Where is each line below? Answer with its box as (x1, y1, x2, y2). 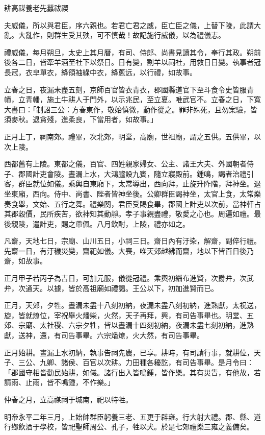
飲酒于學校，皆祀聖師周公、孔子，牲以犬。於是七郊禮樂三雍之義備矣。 (18, 421, 254, 432)
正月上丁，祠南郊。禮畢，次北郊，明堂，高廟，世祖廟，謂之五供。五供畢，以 (4, 131, 261, 141)
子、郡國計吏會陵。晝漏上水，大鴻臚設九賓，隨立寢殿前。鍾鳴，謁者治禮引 (4, 168, 254, 179)
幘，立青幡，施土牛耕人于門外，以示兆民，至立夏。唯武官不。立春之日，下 (4, 94, 254, 105)
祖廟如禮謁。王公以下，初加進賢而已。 (89, 282, 218, 293)
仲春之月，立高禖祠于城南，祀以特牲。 (4, 394, 132, 404)
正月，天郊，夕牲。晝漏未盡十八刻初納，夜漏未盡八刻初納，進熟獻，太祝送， (4, 300, 261, 310)
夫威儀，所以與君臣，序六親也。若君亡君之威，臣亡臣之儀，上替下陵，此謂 (4, 19, 254, 30)
